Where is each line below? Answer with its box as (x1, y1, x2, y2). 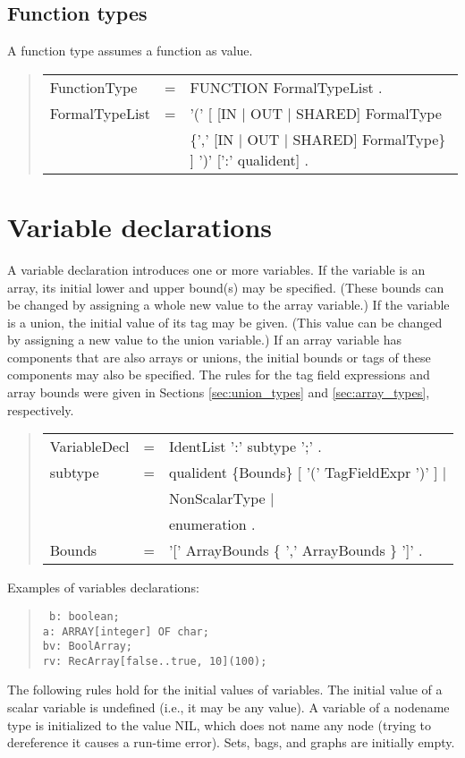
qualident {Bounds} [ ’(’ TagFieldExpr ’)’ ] (168, 462, 438, 483)
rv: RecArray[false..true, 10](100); (42, 654, 267, 668)
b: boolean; (48, 609, 120, 623)
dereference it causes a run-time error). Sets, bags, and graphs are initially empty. (7, 733, 455, 752)
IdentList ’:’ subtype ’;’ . (168, 436, 322, 457)
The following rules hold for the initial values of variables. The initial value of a (7, 680, 443, 699)
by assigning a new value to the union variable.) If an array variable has (7, 330, 402, 349)
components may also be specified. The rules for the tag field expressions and (7, 365, 430, 384)
